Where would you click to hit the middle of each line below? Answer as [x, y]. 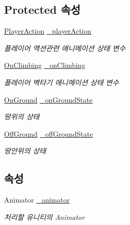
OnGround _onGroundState [48, 99]
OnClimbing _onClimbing [45, 65]
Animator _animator [37, 200]
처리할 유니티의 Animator [44, 217]
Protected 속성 [42, 9]
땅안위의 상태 [25, 151]
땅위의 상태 [22, 117]
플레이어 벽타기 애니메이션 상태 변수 [62, 82]
